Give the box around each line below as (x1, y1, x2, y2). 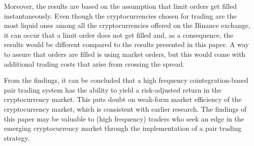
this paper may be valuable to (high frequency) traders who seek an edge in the (4, 113, 244, 123)
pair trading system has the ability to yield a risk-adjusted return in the (4, 84, 222, 95)
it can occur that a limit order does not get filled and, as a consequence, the (4, 29, 233, 40)
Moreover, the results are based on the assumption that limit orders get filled (4, 1, 237, 11)
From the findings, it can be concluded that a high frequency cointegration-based (4, 75, 249, 85)
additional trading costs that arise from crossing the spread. (4, 58, 185, 69)
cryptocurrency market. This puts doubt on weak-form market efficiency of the (4, 94, 242, 104)
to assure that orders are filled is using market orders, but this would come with (4, 49, 246, 59)
